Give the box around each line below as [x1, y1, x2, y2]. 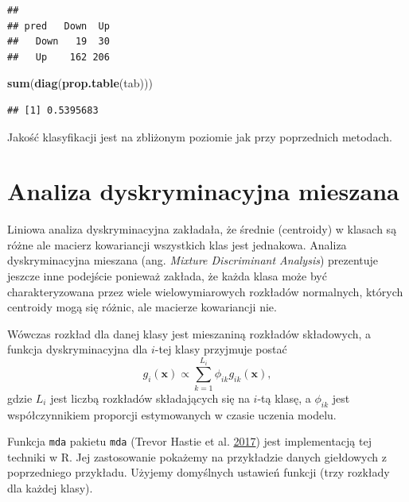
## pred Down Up [7, 20, 110, 32]
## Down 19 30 [7, 36, 110, 48]
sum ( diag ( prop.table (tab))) [7, 75, 153, 91]
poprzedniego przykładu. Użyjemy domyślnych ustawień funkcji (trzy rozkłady [7, 464, 390, 481]
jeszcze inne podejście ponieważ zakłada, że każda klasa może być [7, 268, 327, 284]
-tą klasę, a [257, 389, 311, 406]
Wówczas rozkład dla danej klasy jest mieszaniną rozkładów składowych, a [7, 325, 372, 342]
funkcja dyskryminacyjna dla [7, 341, 148, 357]
